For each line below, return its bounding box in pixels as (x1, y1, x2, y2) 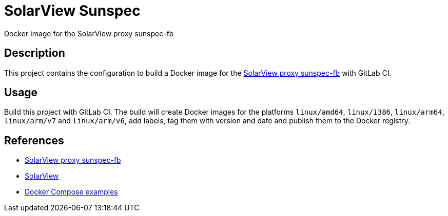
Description (4, 47, 65, 60)
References (4, 134, 64, 147)
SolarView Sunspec (4, 2, 141, 19)
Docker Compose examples (25, 187, 118, 197)
